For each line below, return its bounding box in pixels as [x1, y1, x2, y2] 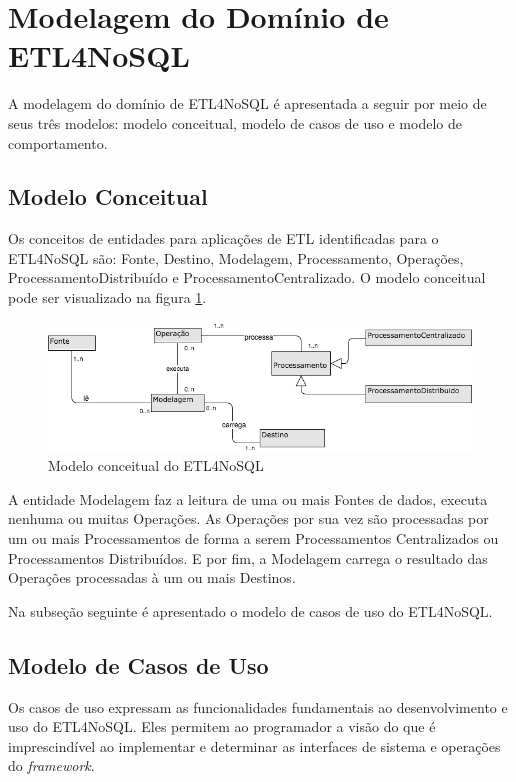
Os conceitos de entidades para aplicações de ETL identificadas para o [8, 228, 439, 249]
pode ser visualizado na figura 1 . [8, 287, 207, 308]
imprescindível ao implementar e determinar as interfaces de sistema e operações [8, 735, 501, 756]
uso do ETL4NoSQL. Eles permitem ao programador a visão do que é [8, 716, 436, 737]
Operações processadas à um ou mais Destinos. [8, 567, 296, 588]
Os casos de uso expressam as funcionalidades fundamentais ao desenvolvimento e [8, 696, 508, 717]
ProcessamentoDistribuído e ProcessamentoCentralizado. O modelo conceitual [8, 267, 486, 288]
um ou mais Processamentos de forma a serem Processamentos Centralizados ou [8, 528, 499, 548]
